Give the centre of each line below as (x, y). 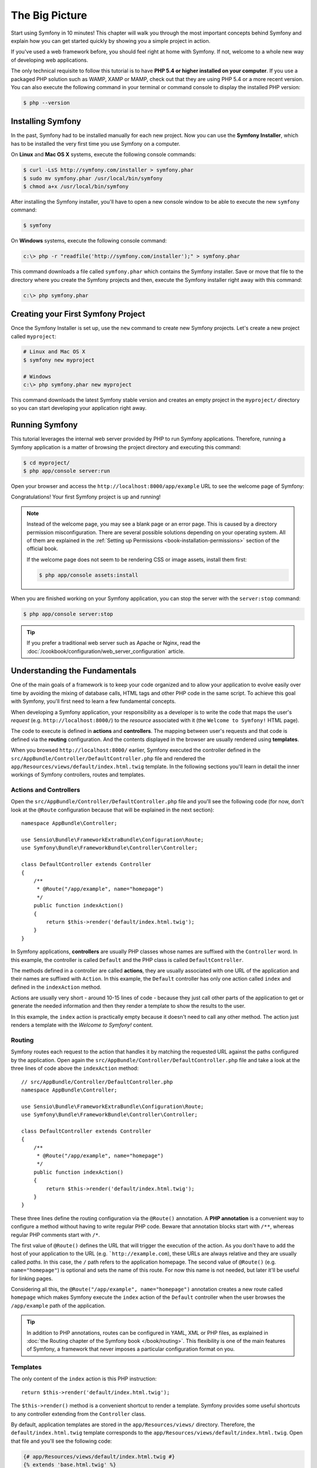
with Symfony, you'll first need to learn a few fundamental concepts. (93, 701)
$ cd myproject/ (47, 463)
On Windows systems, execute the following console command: (89, 241)
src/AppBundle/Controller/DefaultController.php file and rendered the (108, 758)
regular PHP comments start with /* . (55, 1235)
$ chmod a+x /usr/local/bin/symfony (76, 186)
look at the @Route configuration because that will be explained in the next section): (112, 810)
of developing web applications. (49, 60)
